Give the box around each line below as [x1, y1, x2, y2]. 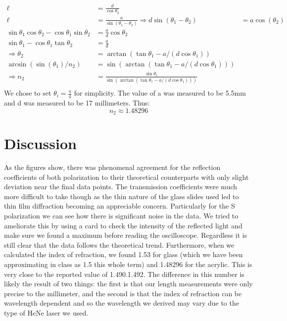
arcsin [8, 60, 27, 68]
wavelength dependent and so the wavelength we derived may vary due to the [4, 298, 239, 308]
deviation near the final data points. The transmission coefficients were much [4, 181, 238, 192]
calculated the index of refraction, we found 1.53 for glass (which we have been [4, 249, 243, 260]
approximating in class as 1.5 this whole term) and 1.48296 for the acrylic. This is [4, 259, 252, 269]
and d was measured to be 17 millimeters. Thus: [4, 97, 150, 107]
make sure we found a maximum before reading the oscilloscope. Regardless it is [4, 230, 247, 240]
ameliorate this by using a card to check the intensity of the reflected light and [4, 220, 242, 230]
